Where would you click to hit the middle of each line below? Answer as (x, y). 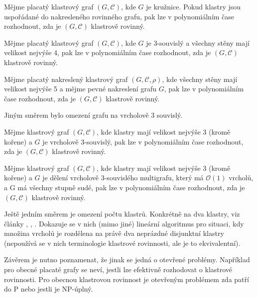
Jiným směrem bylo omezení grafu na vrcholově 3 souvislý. (93, 115)
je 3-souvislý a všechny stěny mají (198, 42)
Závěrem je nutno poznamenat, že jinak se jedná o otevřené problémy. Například (127, 260)
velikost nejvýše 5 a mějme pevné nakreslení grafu (80, 89)
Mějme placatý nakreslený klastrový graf (66, 79)
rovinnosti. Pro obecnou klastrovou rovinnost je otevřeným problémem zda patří (127, 279)
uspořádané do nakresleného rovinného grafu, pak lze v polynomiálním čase (119, 16)
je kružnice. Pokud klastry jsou (193, 6)
